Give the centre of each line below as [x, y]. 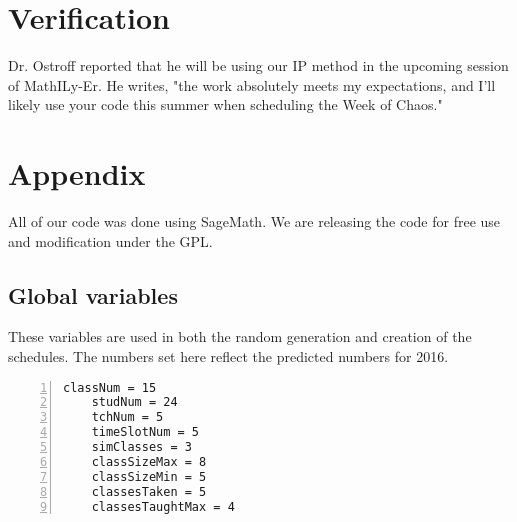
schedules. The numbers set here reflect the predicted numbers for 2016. [228, 356]
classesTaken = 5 [149, 491]
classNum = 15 [110, 387]
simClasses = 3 [141, 447]
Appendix [77, 173]
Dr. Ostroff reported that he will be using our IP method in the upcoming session [258, 65]
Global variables [93, 294]
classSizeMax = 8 [149, 461]
